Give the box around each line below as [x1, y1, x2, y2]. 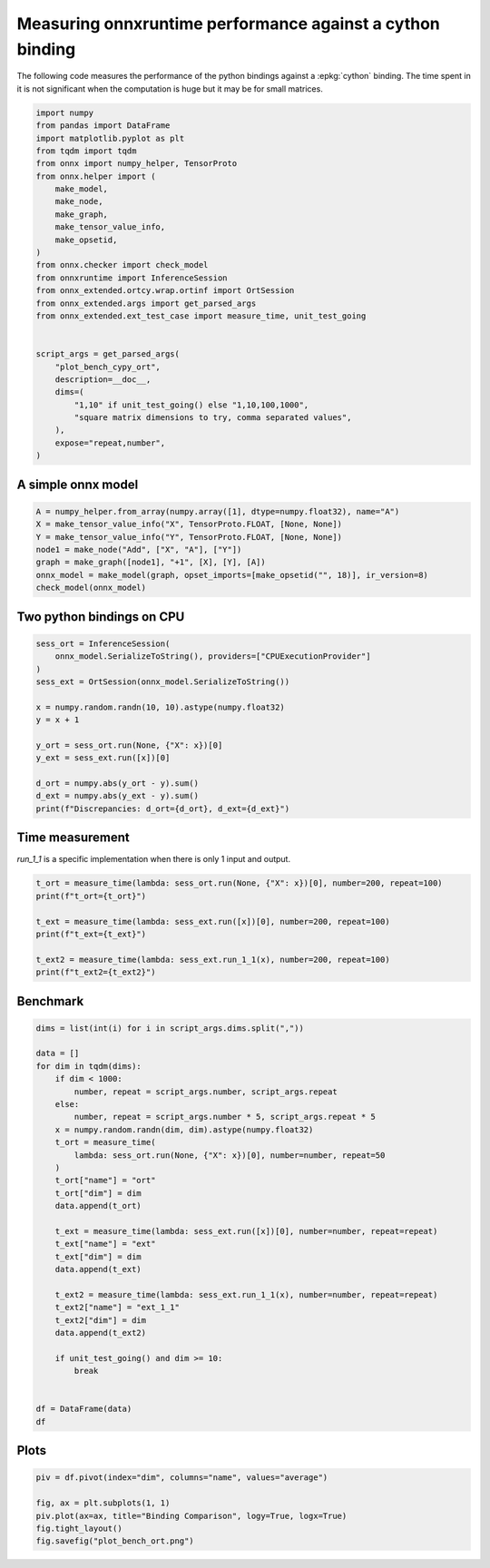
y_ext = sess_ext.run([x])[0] [35, 753, 171, 763]
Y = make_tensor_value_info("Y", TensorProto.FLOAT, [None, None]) [35, 532, 343, 542]
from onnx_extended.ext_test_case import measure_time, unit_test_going [35, 310, 367, 321]
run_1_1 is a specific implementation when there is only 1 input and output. [16, 854, 290, 865]
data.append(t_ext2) [54, 1328, 147, 1338]
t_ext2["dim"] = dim [54, 1315, 147, 1325]
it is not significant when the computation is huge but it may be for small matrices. [16, 83, 324, 94]
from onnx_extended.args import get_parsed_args [35, 298, 257, 309]
